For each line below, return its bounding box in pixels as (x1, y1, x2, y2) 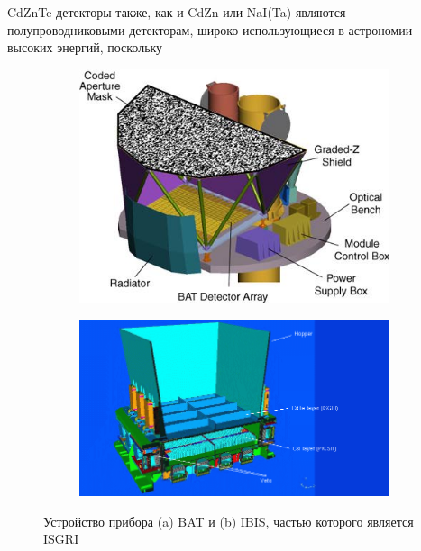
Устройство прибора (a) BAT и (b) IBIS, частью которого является (43, 511, 414, 530)
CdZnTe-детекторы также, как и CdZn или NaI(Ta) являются (7, 3, 346, 21)
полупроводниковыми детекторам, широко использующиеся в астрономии (7, 20, 413, 39)
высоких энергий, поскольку (7, 38, 163, 57)
